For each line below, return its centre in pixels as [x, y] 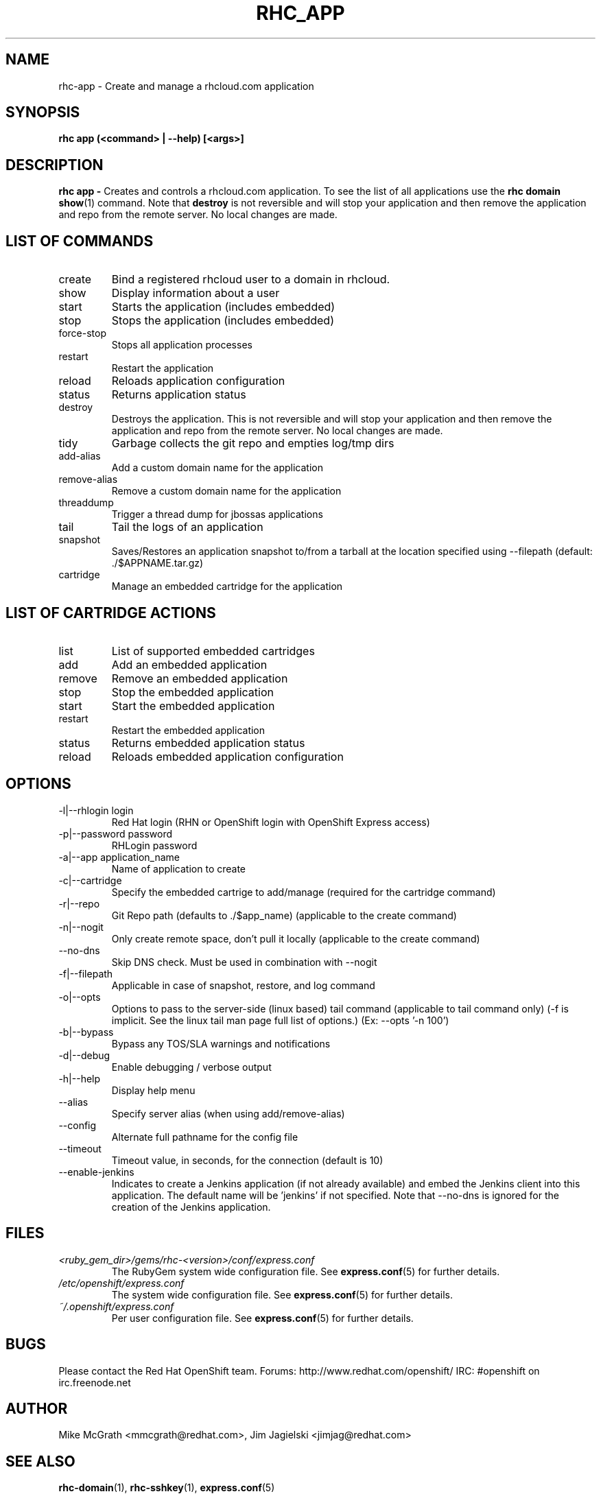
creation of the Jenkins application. [191, 1207]
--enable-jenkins [96, 1172]
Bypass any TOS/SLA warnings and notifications [221, 1043]
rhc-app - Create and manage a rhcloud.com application [186, 86]
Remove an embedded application [200, 678]
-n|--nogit [81, 927]
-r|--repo [79, 903]
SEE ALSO [40, 1461]
